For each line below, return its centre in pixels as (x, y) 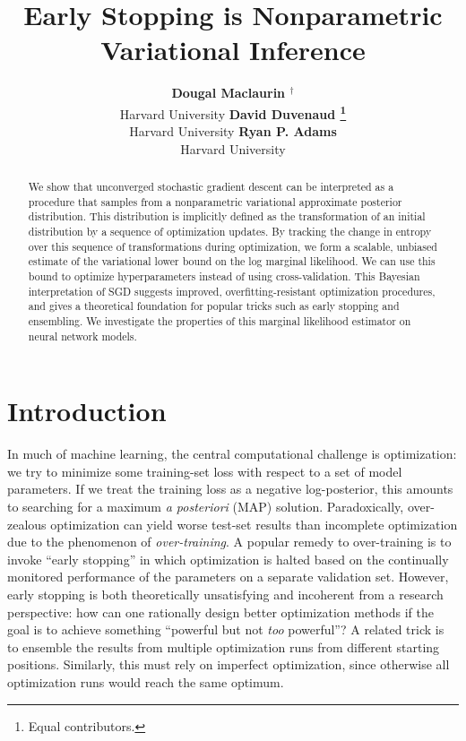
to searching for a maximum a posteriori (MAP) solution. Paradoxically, (206, 507)
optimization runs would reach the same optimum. (146, 682)
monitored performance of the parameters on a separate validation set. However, (228, 577)
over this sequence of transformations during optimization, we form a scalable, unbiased (233, 246)
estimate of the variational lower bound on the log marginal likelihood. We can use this (232, 261)
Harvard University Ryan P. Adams (233, 131)
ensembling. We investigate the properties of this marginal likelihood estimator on (220, 321)
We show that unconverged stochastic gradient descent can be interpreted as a (211, 187)
